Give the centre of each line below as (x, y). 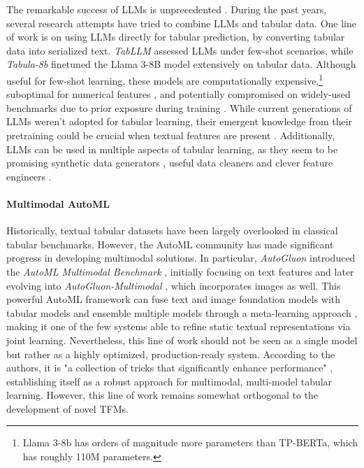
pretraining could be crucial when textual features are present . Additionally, (171, 135)
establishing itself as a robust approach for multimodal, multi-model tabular (169, 381)
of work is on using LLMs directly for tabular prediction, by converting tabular (176, 37)
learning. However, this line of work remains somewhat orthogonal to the (162, 395)
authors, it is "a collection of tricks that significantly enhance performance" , (170, 368)
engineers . (29, 176)
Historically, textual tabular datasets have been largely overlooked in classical (172, 231)
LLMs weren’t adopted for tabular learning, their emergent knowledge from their (180, 121)
